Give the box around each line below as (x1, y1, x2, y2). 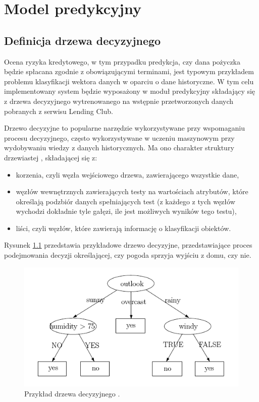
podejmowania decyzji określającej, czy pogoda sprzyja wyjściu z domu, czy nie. (4, 250, 251, 260)
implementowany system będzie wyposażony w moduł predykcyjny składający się (4, 86, 255, 96)
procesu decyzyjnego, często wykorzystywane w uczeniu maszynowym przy (4, 132, 235, 143)
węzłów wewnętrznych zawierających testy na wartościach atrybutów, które (16, 186, 248, 197)
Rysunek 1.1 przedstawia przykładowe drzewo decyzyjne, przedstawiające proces (4, 240, 252, 250)
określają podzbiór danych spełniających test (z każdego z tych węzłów (16, 196, 235, 206)
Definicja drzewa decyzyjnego (4, 32, 161, 48)
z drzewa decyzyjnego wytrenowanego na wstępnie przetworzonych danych (4, 95, 234, 106)
